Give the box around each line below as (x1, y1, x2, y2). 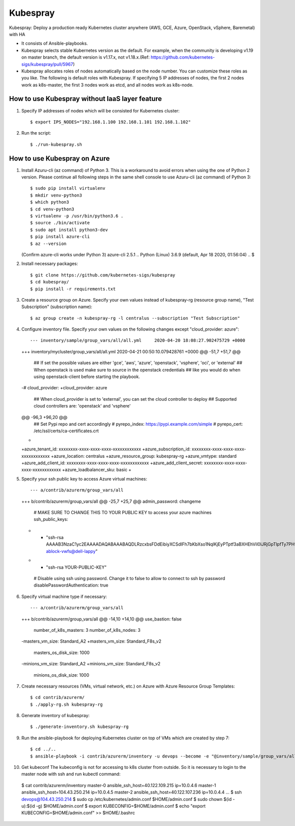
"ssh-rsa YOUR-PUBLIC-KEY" (46, 564, 107, 570)
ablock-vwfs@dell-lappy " (46, 548, 98, 554)
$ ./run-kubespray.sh (30, 141, 82, 147)
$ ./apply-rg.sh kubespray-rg (30, 701, 103, 707)
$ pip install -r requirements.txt (30, 286, 116, 292)
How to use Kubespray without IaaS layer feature (9, 95, 162, 103)
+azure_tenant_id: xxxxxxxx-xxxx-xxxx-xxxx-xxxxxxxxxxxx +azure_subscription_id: (21, 446, 191, 452)
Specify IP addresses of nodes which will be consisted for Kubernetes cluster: (21, 107, 180, 113)
